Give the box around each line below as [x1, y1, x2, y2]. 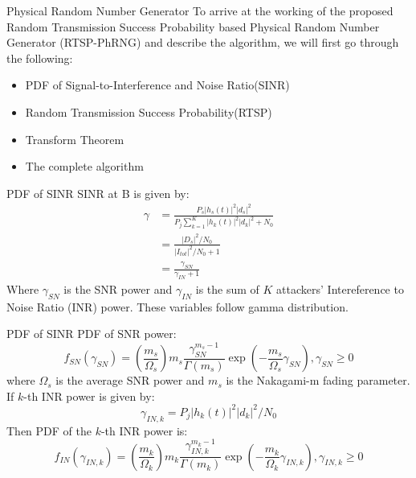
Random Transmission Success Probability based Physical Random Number [6, 18, 380, 35]
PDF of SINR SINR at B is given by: [6, 184, 190, 201]
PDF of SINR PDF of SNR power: [6, 325, 177, 342]
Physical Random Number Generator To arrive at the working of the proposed [6, 2, 394, 19]
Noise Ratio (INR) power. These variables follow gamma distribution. [6, 298, 349, 315]
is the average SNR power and [55, 372, 205, 389]
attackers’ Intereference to [276, 280, 404, 297]
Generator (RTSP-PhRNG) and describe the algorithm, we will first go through [6, 34, 399, 51]
